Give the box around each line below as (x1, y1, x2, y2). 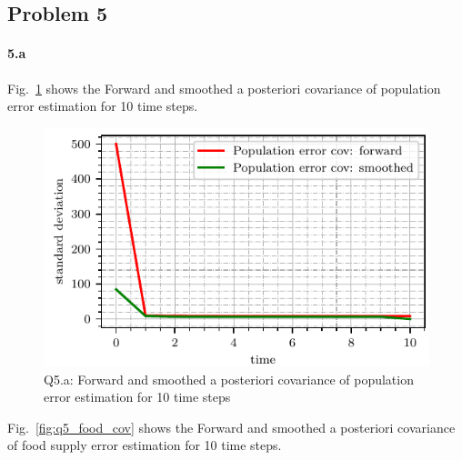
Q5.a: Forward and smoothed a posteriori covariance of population (44, 369, 414, 388)
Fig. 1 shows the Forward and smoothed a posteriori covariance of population (7, 78, 441, 97)
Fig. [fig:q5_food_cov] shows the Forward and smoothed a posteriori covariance (7, 417, 456, 436)
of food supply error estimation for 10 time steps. (7, 435, 282, 455)
